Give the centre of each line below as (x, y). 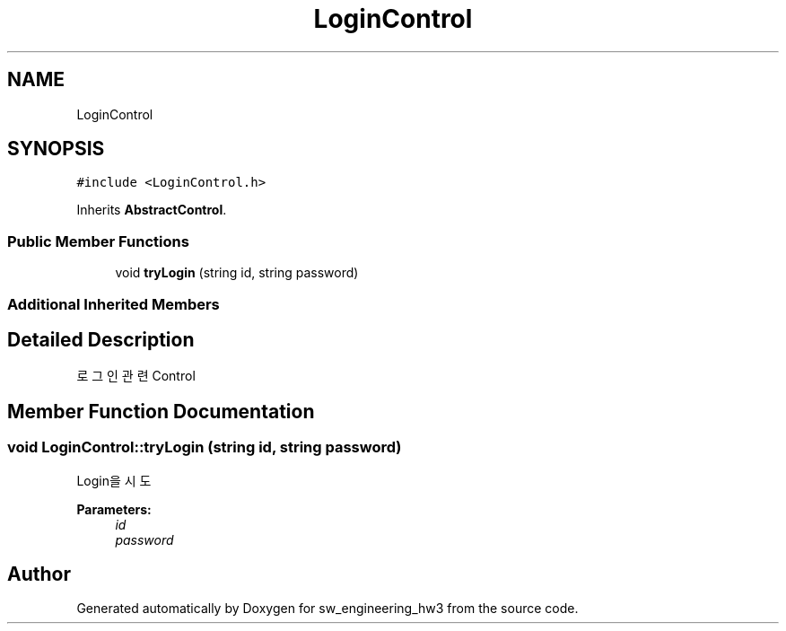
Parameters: (114, 509)
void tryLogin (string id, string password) (237, 273)
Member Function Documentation (161, 411)
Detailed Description (101, 339)
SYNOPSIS (56, 149)
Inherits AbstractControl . (152, 210)
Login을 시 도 (114, 480)
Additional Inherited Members (114, 304)
